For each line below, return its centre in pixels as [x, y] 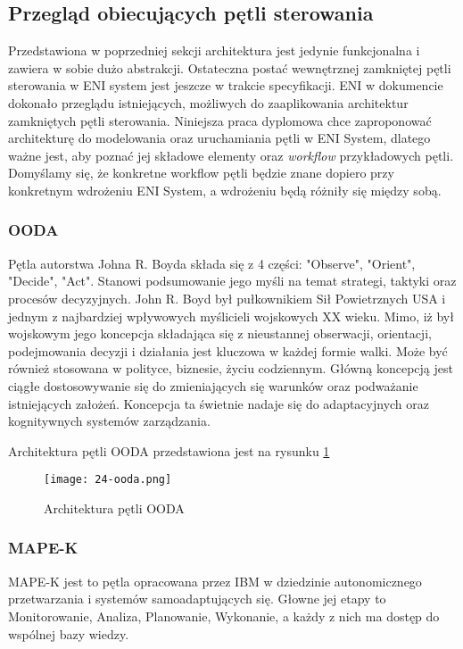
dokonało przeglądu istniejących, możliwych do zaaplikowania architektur [208, 102]
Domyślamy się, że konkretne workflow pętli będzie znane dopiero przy [201, 173]
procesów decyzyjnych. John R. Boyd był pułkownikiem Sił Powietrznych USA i [227, 298]
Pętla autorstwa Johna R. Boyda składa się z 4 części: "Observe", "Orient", [212, 263]
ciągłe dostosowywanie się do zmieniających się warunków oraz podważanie [213, 385]
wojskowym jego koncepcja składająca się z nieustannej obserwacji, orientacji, [220, 333]
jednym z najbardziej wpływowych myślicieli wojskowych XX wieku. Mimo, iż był [231, 316]
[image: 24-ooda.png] [108, 480]
